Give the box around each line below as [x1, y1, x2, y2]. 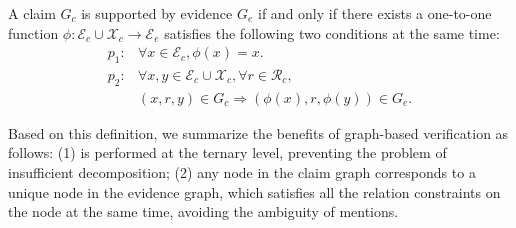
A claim [8, 3, 56, 23]
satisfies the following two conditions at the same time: [164, 22, 500, 43]
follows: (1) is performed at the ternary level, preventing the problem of [8, 142, 447, 163]
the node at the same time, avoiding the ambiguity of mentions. [8, 201, 399, 222]
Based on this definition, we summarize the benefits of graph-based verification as [8, 122, 509, 143]
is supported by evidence [81, 3, 233, 23]
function [8, 22, 59, 43]
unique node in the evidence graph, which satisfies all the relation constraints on [8, 181, 501, 202]
